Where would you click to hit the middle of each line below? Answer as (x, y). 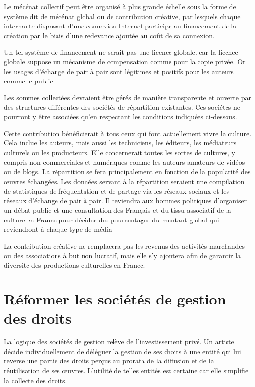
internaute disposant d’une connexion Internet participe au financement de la (120, 26)
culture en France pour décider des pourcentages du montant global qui (112, 219)
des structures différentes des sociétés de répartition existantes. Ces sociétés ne (122, 107)
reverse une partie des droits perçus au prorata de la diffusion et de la (109, 361)
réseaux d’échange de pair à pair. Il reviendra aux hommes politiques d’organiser (126, 200)
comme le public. (29, 81)
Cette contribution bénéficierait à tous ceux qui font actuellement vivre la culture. (128, 133)
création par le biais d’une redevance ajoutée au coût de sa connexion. (109, 35)
